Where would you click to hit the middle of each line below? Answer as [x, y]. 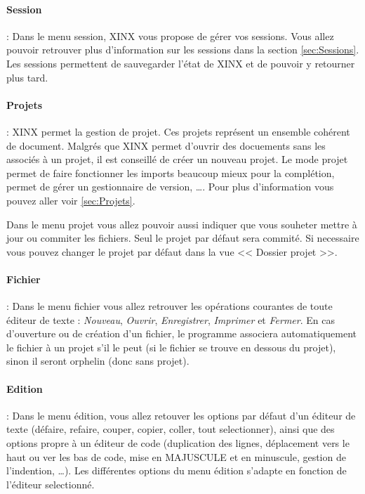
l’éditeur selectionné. [51, 484]
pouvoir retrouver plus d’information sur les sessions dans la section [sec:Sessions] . [183, 50]
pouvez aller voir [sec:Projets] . [71, 200]
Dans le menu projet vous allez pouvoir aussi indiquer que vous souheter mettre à [182, 224]
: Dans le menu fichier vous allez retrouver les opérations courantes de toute [170, 306]
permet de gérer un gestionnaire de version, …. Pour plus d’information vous [170, 187]
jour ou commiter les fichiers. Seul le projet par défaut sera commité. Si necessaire [183, 238]
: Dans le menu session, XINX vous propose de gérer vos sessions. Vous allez [170, 35]
